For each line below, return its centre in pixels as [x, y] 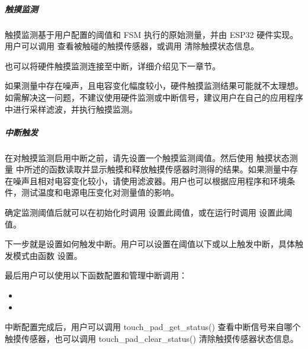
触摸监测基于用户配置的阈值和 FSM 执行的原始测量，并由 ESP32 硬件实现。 [152, 34]
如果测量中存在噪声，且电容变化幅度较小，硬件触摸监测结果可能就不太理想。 [154, 86]
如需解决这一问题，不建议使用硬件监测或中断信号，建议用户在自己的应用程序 [154, 97]
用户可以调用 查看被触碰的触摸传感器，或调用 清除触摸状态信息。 [132, 46]
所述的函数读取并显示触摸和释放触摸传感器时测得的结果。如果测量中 [157, 169]
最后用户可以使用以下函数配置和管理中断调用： [96, 275]
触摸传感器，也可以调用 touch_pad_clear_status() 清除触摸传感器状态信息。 [152, 338]
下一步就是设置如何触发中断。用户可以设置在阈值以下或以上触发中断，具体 [150, 244]
